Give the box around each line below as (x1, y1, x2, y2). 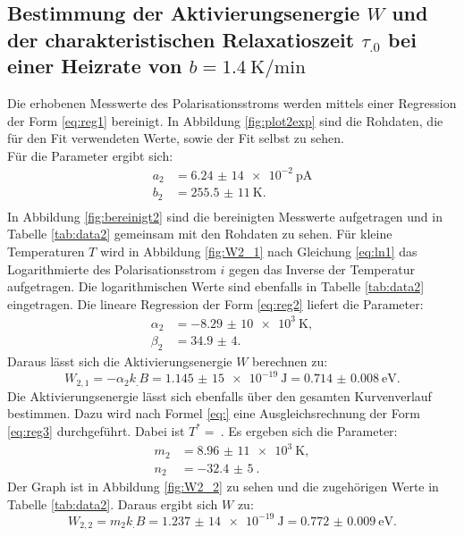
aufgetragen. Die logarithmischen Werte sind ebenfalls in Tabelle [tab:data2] (7, 277, 425, 296)
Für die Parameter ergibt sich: (7, 146, 173, 164)
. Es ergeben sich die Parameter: (220, 421, 398, 440)
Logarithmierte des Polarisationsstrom (7, 259, 216, 278)
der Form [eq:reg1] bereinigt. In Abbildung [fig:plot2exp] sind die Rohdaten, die (7, 111, 443, 130)
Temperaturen (7, 242, 85, 261)
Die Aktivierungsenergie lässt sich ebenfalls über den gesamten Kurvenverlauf (7, 386, 432, 405)
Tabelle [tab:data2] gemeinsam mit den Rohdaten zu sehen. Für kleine (7, 224, 392, 243)
